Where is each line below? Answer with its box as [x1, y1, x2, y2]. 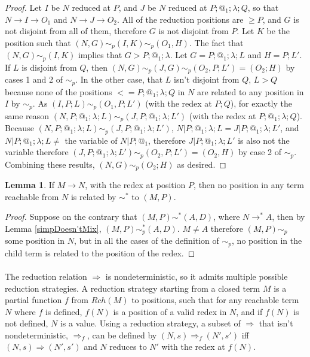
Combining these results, [5, 158, 95, 170]
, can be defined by [87, 328, 157, 341]
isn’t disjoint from [174, 73, 240, 86]
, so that [247, 1, 279, 13]
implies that [78, 49, 122, 61]
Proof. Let [5, 1, 42, 13]
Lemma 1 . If [5, 179, 55, 191]
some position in [5, 234, 65, 247]
